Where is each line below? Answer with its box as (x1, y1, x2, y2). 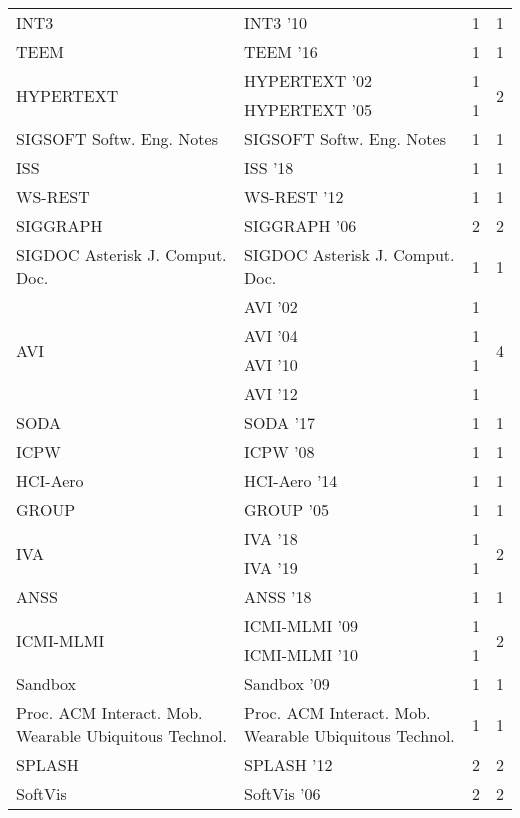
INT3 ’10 (243, 11, 308, 34)
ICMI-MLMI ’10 (243, 643, 358, 666)
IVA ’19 (243, 556, 298, 579)
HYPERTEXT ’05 (243, 98, 373, 121)
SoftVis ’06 (243, 782, 321, 805)
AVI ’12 (243, 382, 298, 405)
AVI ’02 (243, 295, 298, 318)
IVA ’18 (243, 527, 298, 550)
